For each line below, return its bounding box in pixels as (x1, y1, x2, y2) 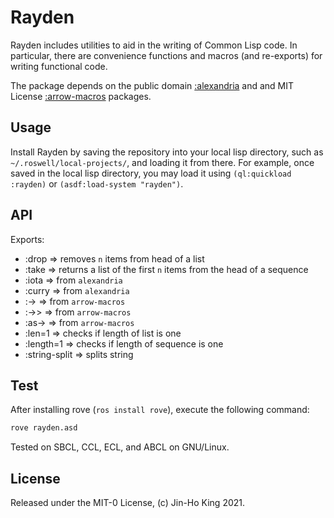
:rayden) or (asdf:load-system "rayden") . (10, 177, 184, 190)
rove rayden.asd (10, 423, 78, 433)
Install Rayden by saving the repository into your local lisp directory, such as (10, 146, 324, 158)
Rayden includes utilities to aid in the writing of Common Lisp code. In (10, 39, 298, 51)
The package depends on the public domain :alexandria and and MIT (10, 79, 295, 91)
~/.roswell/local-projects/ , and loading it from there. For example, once (10, 156, 315, 168)
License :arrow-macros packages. (10, 90, 152, 102)
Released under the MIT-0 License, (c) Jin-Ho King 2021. (10, 497, 246, 509)
